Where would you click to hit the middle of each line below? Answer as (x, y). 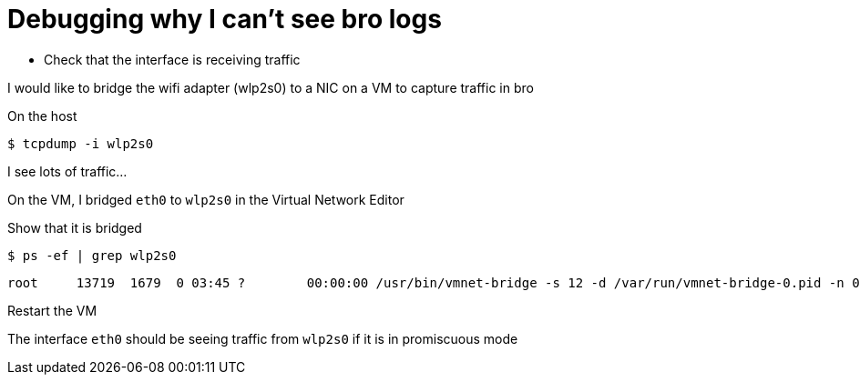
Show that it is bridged (75, 227)
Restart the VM (52, 310)
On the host (42, 116)
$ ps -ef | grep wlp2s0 (92, 255)
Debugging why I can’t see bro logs (225, 19)
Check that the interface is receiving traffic (172, 59)
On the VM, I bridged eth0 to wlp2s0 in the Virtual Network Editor (206, 199)
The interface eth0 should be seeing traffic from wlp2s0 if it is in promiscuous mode (263, 338)
